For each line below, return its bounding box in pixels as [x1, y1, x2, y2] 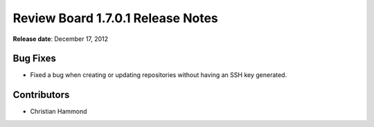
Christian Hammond [30, 108, 87, 116]
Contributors [12, 89, 70, 101]
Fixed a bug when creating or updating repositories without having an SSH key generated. [30, 71, 287, 79]
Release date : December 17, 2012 [12, 35, 109, 43]
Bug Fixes [12, 53, 57, 65]
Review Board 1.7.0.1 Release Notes [12, 10, 218, 26]
